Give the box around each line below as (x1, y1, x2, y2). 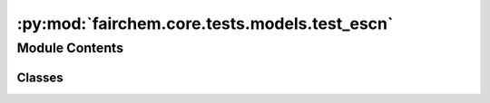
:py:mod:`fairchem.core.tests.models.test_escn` (16, 14, 394, 33)
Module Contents (16, 40, 124, 56)
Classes (16, 70, 64, 85)
